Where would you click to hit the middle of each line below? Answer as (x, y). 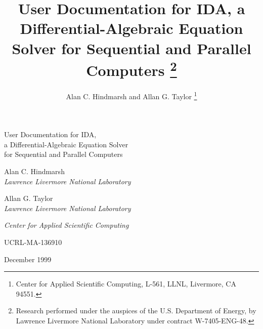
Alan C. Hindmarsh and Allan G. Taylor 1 (131, 95)
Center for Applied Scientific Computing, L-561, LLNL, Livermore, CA (126, 284)
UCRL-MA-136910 (33, 242)
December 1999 (28, 259)
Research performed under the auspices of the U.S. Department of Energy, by (136, 311)
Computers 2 (131, 69)
